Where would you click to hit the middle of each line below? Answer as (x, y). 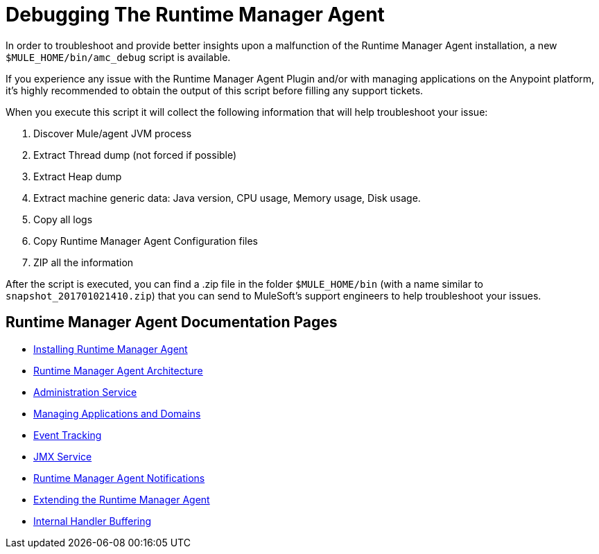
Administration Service (85, 392)
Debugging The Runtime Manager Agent (195, 15)
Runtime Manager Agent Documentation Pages (172, 322)
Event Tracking (68, 435)
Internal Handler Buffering (93, 521)
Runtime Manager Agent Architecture (118, 370)
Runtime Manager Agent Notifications (119, 478)
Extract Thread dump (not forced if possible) (135, 155)
